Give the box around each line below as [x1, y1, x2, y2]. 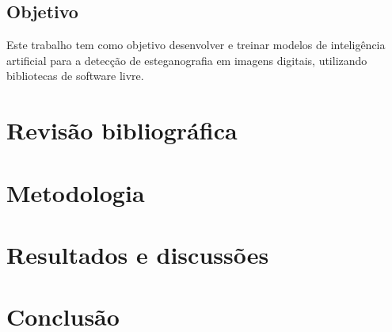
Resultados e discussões [6, 238, 269, 270]
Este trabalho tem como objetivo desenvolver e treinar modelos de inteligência [6, 36, 386, 53]
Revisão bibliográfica [6, 114, 238, 147]
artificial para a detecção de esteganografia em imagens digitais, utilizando [6, 52, 367, 68]
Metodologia [6, 176, 145, 208]
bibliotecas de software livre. [6, 67, 144, 84]
